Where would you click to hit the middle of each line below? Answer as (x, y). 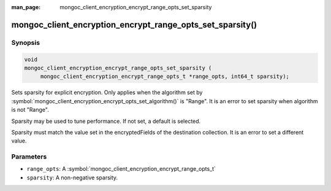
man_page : (26, 7)
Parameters (29, 157)
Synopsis (25, 42)
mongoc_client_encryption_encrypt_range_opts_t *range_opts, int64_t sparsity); (165, 76)
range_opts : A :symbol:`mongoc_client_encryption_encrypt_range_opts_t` (121, 169)
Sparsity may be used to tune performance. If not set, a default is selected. (106, 121)
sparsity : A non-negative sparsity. (72, 177)
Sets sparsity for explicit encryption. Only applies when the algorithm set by (107, 93)
